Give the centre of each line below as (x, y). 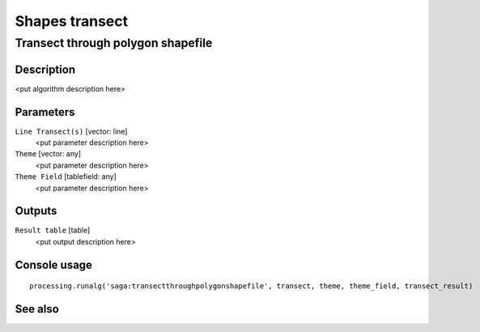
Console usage (54, 264)
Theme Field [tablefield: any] (66, 177)
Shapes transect (72, 21)
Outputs (36, 211)
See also (37, 309)
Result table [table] (53, 230)
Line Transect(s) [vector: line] (71, 131)
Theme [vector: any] (48, 154)
